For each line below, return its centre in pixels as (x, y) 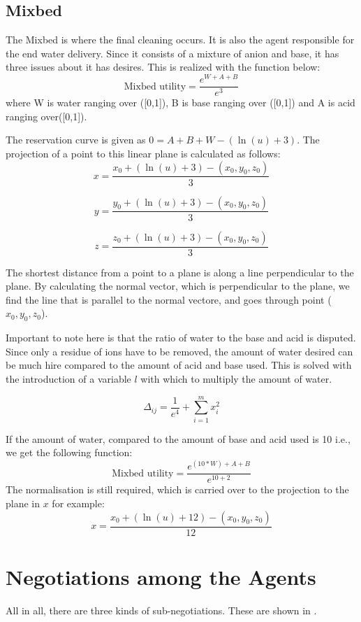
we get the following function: (69, 452)
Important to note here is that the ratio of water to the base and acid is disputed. (181, 338)
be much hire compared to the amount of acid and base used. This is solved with (179, 365)
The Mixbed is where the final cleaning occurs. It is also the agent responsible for (180, 40)
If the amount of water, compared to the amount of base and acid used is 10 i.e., (178, 438)
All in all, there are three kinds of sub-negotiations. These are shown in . (161, 610)
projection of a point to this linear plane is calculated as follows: (143, 153)
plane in (23, 503)
